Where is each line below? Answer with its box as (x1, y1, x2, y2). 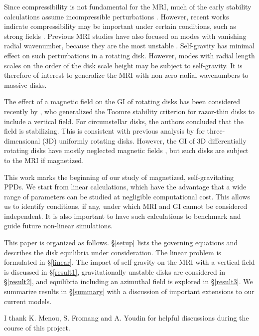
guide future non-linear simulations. (4, 220, 113, 231)
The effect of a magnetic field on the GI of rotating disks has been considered (4, 96, 241, 107)
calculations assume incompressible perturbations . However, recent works (4, 11, 229, 21)
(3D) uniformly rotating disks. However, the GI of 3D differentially (42, 135, 247, 146)
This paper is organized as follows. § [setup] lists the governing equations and (4, 237, 238, 248)
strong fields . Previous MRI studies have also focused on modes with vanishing (4, 30, 247, 41)
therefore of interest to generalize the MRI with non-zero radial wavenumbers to (4, 70, 249, 80)
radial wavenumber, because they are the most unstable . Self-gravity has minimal (4, 40, 255, 51)
